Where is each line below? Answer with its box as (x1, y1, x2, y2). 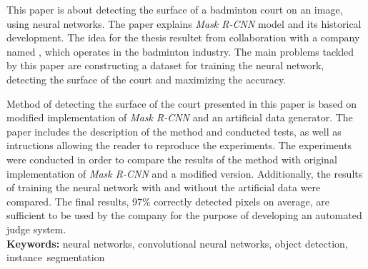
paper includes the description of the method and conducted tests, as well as (6, 123, 342, 138)
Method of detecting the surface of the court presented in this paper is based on (6, 96, 357, 111)
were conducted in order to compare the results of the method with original (6, 151, 337, 166)
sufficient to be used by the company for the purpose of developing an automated (6, 208, 362, 223)
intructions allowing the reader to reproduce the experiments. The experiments (6, 138, 352, 153)
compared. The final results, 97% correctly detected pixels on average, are (6, 193, 329, 208)
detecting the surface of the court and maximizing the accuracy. (6, 71, 287, 86)
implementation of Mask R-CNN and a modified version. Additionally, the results (6, 166, 363, 181)
